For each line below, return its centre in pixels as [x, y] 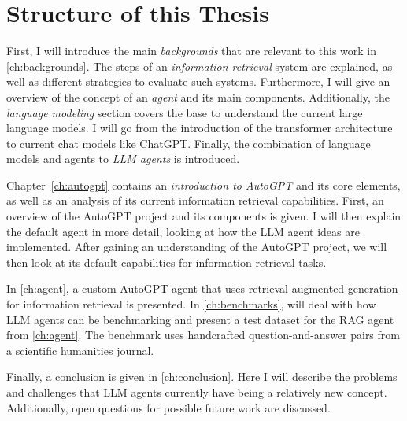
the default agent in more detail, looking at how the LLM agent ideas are [183, 231]
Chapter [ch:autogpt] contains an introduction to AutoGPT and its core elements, [203, 185]
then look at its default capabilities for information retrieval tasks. [166, 262]
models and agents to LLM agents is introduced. [123, 159]
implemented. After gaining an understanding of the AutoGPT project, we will [197, 247]
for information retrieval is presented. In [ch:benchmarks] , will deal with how [191, 304]
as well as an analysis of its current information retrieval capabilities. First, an [195, 200]
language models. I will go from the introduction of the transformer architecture [200, 128]
